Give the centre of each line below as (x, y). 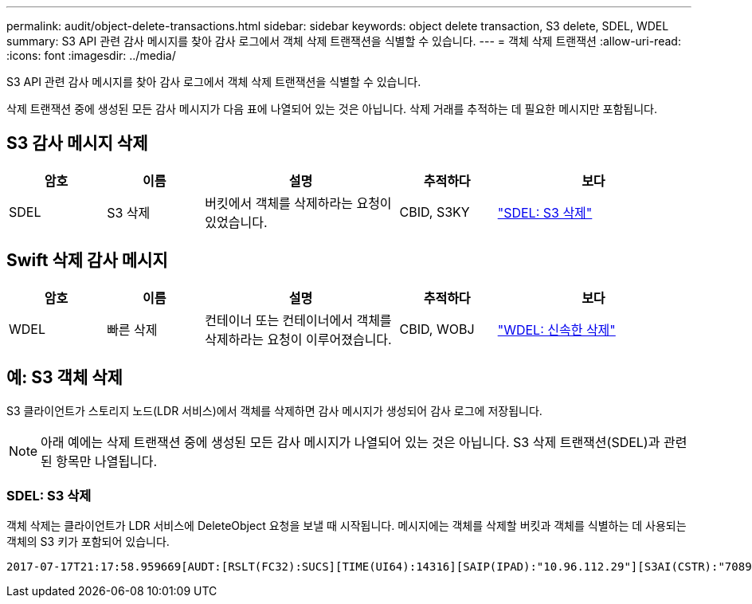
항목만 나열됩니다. (107, 461)
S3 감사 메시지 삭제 (77, 143)
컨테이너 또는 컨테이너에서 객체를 (298, 320)
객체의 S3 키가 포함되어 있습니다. (88, 542)
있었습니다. (236, 222)
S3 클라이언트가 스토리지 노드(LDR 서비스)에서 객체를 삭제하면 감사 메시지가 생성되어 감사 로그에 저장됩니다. (274, 410)
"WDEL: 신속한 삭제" (556, 329)
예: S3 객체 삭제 (65, 378)
